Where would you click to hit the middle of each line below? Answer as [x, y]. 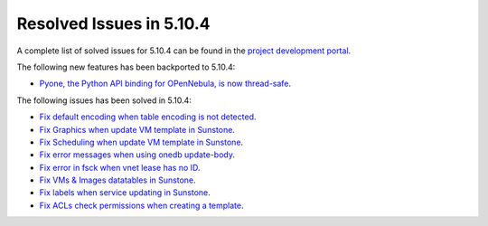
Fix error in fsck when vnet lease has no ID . [120, 167]
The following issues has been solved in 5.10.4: [104, 100]
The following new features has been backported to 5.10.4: [126, 67]
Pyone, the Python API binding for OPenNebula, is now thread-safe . [165, 84]
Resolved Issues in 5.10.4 [114, 24]
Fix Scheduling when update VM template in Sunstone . [141, 142]
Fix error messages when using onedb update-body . [137, 155]
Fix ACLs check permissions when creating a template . [141, 205]
